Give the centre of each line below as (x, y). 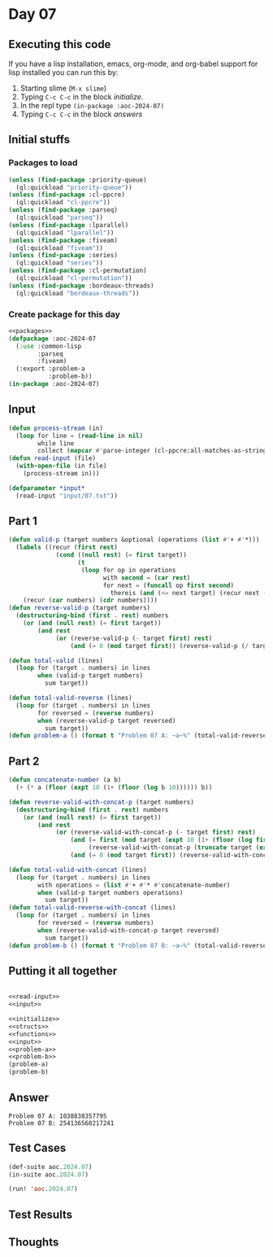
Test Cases (37, 1148)
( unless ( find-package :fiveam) (63, 240)
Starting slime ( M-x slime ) (63, 88)
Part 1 (23, 521)
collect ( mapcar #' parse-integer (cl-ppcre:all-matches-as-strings (154, 451)
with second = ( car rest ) (147, 578)
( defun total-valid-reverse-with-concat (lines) (92, 908)
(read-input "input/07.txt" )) (67, 496)
